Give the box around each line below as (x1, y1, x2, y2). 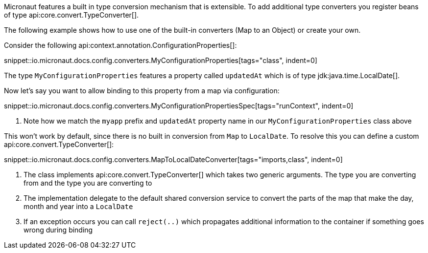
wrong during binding (24, 226, 93, 234)
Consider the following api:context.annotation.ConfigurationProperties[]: (4, 41, 237, 49)
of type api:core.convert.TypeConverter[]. (4, 11, 139, 19)
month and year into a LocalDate (24, 202, 133, 211)
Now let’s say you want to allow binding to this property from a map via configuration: (4, 86, 280, 95)
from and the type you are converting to (24, 179, 152, 187)
